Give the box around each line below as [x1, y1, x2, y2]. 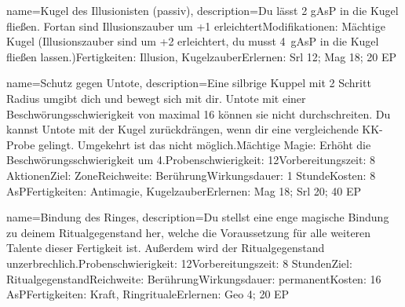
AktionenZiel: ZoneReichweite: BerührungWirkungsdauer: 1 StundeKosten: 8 [6, 166, 376, 183]
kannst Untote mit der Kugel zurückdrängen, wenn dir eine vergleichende [6, 121, 359, 137]
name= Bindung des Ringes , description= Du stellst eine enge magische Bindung [6, 209, 389, 225]
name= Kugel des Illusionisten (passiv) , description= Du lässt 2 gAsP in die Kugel [6, 2, 399, 18]
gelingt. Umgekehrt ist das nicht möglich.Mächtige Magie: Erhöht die [38, 136, 371, 152]
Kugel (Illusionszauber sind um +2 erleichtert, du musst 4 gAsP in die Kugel [6, 33, 379, 49]
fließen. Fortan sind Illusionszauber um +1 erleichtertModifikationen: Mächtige [6, 17, 385, 34]
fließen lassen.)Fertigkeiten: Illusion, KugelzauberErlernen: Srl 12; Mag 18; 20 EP [6, 48, 397, 64]
